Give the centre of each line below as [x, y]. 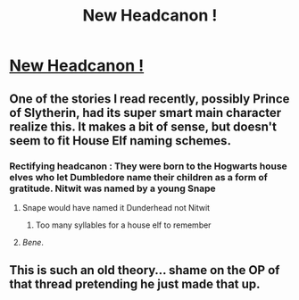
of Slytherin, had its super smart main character [145, 112]
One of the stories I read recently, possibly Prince [149, 99]
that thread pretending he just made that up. [135, 284]
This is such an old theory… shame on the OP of [145, 270]
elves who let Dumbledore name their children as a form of [138, 177]
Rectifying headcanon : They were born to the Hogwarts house [148, 166]
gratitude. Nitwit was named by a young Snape [112, 188]
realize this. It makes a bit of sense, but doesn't [143, 126]
